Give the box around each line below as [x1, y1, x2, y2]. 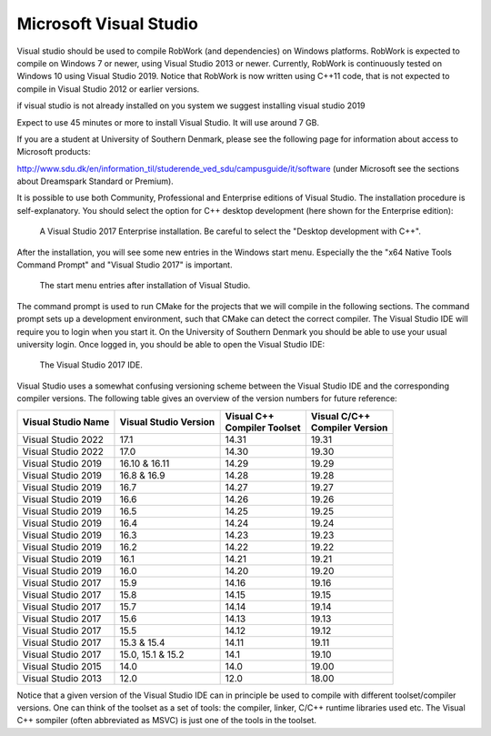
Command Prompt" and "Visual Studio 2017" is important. [16, 259, 233, 270]
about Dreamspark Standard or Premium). [16, 176, 175, 187]
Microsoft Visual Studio [16, 14, 199, 34]
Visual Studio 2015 [22, 660, 102, 672]
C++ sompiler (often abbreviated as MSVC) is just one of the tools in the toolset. [16, 715, 317, 726]
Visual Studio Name [22, 415, 110, 428]
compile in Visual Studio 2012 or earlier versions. [16, 83, 200, 95]
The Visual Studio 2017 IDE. [39, 359, 143, 370]
